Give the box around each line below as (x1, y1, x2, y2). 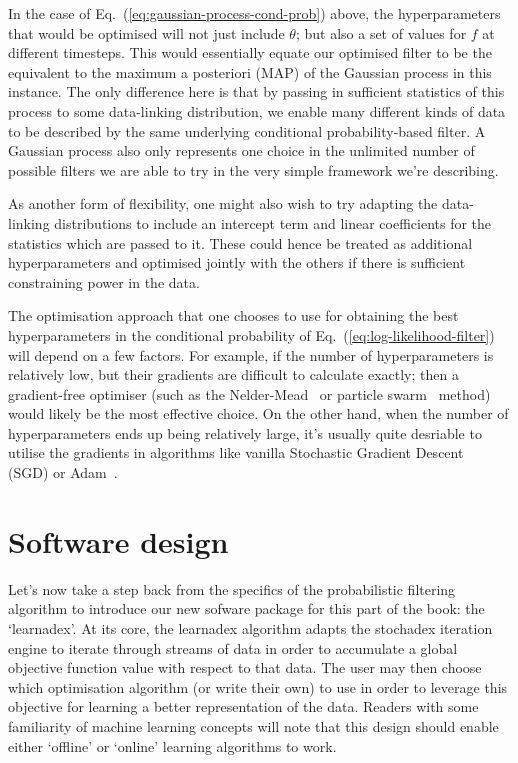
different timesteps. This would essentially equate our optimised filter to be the (8, 42, 492, 63)
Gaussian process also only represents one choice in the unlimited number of (8, 140, 475, 161)
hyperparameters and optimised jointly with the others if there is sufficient (8, 252, 466, 273)
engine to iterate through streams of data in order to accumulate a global (8, 637, 458, 658)
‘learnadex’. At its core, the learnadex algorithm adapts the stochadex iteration (8, 617, 493, 638)
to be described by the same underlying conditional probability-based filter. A (8, 120, 486, 141)
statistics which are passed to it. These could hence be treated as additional (8, 232, 473, 253)
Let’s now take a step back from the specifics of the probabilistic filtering (8, 578, 456, 599)
